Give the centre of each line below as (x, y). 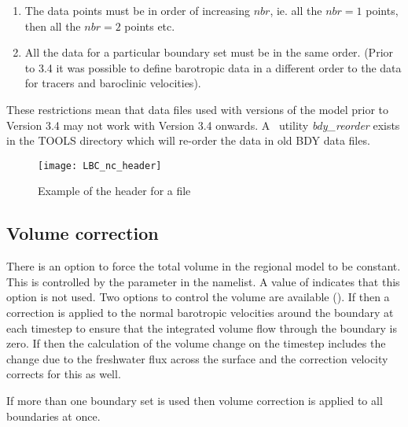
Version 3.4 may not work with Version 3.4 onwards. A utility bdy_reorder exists (203, 125)
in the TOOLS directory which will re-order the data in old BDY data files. (188, 140)
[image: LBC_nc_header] (100, 166)
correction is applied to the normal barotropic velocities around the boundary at (200, 312)
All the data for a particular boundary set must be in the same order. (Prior (209, 52)
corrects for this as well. (64, 374)
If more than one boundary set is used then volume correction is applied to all (195, 400)
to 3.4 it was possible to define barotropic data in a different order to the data (213, 67)
